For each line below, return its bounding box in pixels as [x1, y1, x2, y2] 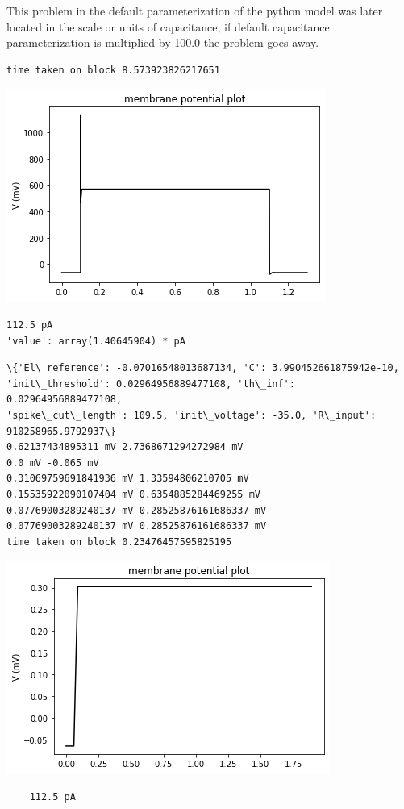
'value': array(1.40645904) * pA [6, 335, 185, 347]
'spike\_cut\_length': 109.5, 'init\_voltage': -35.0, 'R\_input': [6, 409, 377, 421]
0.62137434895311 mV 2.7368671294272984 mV [6, 441, 244, 453]
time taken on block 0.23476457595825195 [6, 536, 232, 548]
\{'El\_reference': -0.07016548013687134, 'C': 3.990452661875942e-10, [6, 362, 399, 374]
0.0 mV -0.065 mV [6, 457, 99, 469]
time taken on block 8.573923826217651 [6, 64, 220, 76]
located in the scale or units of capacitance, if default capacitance [6, 18, 330, 35]
